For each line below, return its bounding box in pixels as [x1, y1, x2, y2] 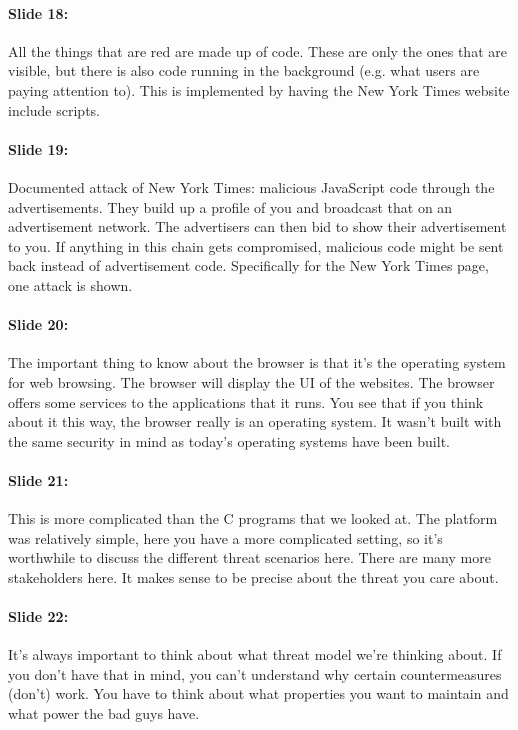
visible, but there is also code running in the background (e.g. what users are [8, 60, 480, 81]
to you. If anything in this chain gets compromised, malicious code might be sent [8, 235, 504, 256]
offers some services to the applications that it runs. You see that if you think [8, 391, 484, 412]
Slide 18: [8, 2, 69, 23]
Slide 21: [8, 469, 69, 490]
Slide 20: [8, 314, 69, 335]
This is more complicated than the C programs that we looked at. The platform [8, 508, 498, 529]
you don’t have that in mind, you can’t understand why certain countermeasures [8, 663, 502, 684]
